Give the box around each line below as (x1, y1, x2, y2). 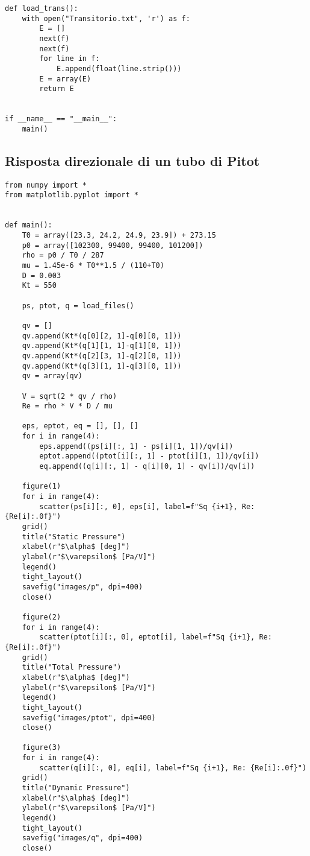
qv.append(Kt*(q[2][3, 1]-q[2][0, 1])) (22, 351, 182, 360)
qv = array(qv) (22, 372, 82, 381)
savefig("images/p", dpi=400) (22, 582, 143, 591)
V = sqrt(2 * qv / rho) (22, 392, 117, 401)
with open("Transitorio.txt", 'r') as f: (22, 14, 190, 23)
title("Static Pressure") (22, 532, 126, 541)
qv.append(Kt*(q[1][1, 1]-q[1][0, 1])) (22, 341, 182, 350)
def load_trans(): (5, 4, 78, 13)
